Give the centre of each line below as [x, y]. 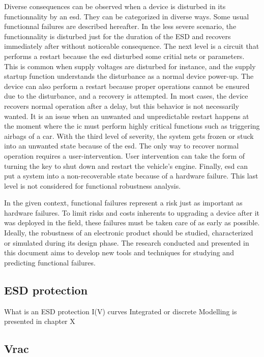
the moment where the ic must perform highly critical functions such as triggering [132, 126]
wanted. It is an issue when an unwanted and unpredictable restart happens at [127, 116]
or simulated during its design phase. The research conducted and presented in [127, 242]
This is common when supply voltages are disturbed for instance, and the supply [130, 66]
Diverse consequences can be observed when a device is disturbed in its [115, 6]
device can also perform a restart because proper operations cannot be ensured [127, 86]
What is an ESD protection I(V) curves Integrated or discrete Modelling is [121, 311]
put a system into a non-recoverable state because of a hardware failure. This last [131, 176]
